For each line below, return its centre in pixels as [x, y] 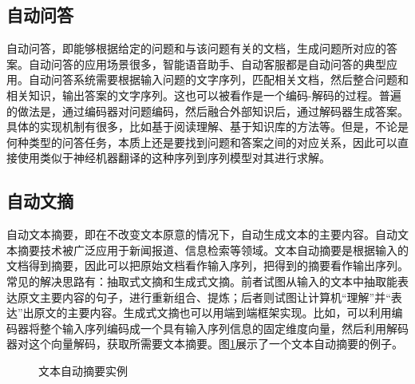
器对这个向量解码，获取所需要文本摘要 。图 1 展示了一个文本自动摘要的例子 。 [205, 344]
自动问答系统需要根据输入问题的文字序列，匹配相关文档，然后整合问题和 [218, 79]
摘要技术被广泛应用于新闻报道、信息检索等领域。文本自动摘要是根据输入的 [213, 249]
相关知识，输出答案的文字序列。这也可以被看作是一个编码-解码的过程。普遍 [204, 95]
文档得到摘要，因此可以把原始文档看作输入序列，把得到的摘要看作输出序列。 [207, 265]
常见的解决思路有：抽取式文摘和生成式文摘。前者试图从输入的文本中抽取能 [202, 281]
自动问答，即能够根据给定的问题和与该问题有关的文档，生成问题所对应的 [196, 48]
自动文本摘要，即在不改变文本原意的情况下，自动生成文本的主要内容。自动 [202, 234]
